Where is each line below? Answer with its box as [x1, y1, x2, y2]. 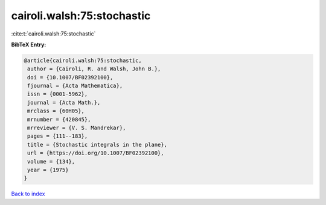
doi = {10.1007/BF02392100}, [27, 74, 113, 81]
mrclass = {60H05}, [27, 108, 85, 114]
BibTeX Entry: [11, 41, 46, 48]
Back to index [11, 190, 45, 198]
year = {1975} [27, 167, 69, 173]
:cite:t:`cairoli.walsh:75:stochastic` [11, 30, 96, 37]
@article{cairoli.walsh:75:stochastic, [24, 57, 142, 64]
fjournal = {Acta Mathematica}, [27, 82, 123, 90]
